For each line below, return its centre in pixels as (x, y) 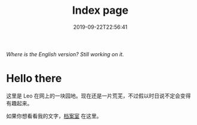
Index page (100, 10)
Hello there (34, 79)
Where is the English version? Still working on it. (65, 54)
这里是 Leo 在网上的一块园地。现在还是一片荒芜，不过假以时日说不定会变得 (98, 96)
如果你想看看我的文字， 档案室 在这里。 (54, 116)
